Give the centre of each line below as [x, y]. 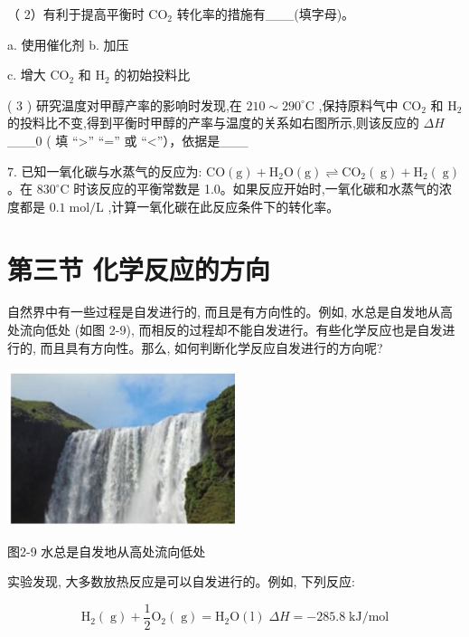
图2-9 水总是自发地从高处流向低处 [107, 551]
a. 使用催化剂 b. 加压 [68, 44]
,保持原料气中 [358, 105]
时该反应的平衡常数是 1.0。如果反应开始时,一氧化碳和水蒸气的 [256, 189]
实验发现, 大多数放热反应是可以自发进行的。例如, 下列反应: [181, 581]
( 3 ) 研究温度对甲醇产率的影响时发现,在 [125, 105]
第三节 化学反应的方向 [139, 268]
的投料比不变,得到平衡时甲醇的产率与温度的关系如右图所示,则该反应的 [213, 123]
